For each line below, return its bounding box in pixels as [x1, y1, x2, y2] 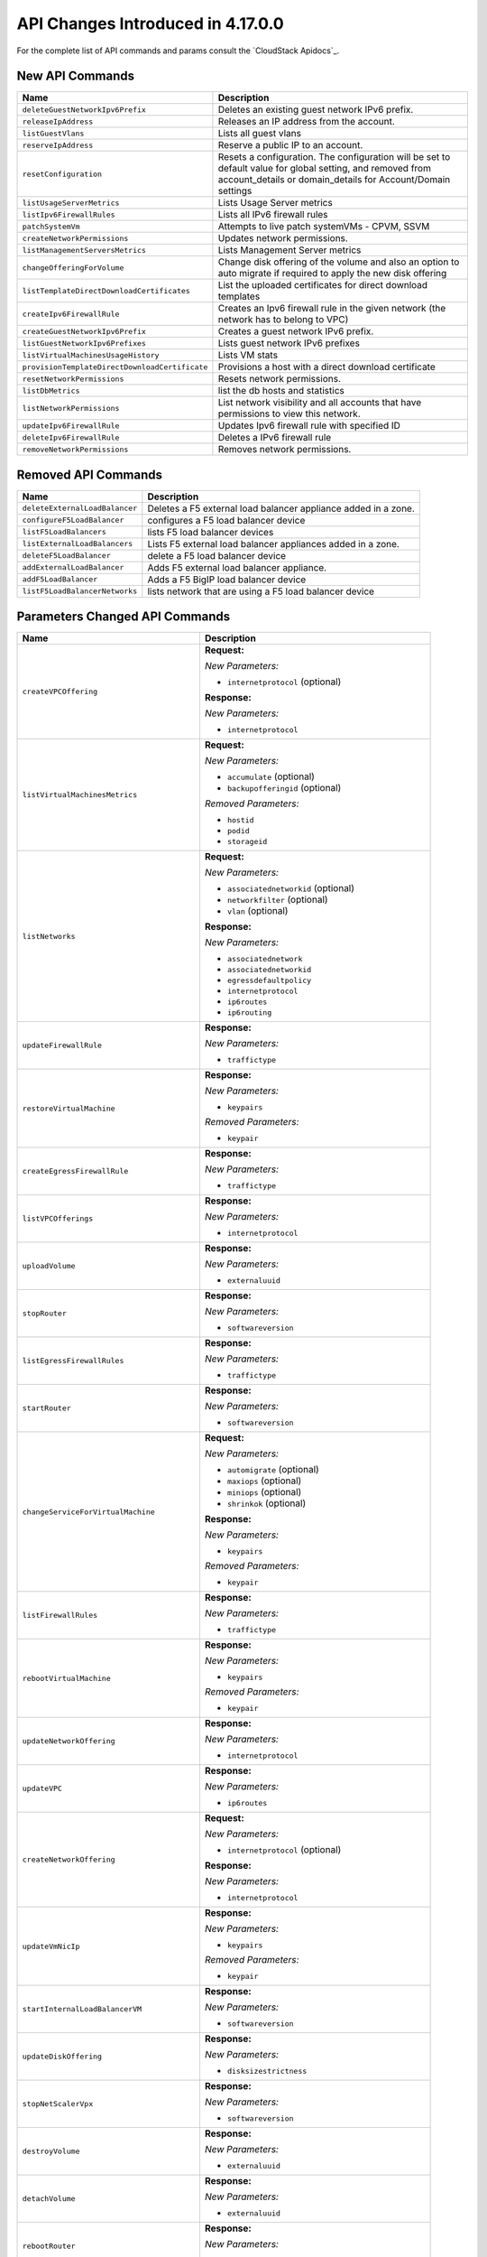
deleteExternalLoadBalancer [22, 504, 138, 514]
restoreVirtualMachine [22, 1103, 116, 1113]
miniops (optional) [226, 1486, 302, 1499]
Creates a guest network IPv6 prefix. [217, 325, 374, 338]
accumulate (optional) [226, 770, 316, 783]
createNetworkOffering [22, 1855, 116, 1864]
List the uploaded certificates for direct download [217, 279, 428, 292]
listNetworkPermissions [22, 403, 120, 413]
